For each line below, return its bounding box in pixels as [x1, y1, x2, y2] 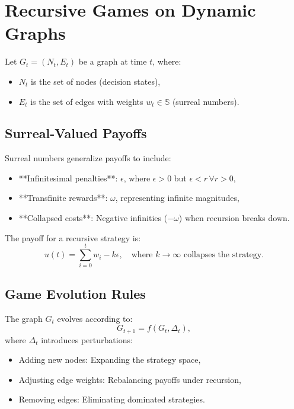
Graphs [5, 21, 66, 45]
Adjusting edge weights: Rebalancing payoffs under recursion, [18, 373, 241, 385]
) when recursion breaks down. [178, 212, 290, 224]
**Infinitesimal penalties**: [18, 171, 118, 184]
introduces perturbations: [41, 333, 133, 346]
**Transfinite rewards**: [18, 191, 108, 204]
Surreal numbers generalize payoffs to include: [5, 152, 171, 164]
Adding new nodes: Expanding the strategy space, [18, 353, 201, 366]
